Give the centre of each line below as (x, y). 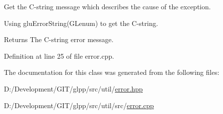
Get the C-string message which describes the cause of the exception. (107, 6)
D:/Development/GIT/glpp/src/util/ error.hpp (73, 88)
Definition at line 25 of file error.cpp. (59, 56)
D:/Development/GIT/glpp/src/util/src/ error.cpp (79, 105)
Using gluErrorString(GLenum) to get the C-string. (81, 23)
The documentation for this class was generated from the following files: (112, 72)
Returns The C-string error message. (59, 39)
